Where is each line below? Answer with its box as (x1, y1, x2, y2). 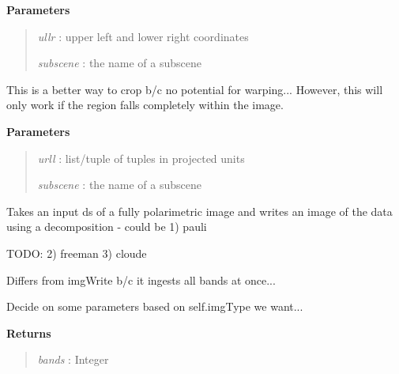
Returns (6, 324, 51, 341)
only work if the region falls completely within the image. (6, 96, 284, 113)
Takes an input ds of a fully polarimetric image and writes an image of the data (6, 202, 393, 219)
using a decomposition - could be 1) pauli (6, 218, 207, 235)
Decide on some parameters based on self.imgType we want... (6, 298, 303, 315)
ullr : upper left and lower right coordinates (37, 28, 249, 44)
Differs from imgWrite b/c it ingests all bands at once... (6, 271, 276, 288)
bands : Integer (37, 351, 109, 368)
